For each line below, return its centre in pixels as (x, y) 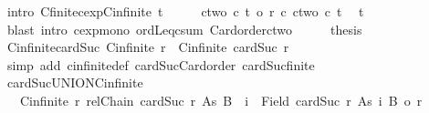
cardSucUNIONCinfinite (75, 82)
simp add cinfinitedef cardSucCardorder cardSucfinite (161, 64)
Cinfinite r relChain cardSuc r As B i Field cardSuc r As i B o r (221, 100)
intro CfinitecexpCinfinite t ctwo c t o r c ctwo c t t (185, 11)
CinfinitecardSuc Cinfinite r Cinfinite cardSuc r (148, 47)
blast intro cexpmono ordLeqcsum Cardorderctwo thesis (184, 29)
